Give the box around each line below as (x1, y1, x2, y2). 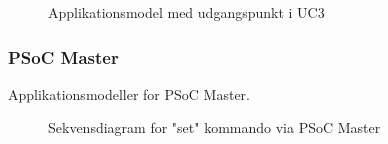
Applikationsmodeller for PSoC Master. (8, 83, 251, 104)
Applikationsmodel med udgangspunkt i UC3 (48, 2, 325, 22)
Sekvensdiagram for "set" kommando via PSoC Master (48, 117, 381, 138)
